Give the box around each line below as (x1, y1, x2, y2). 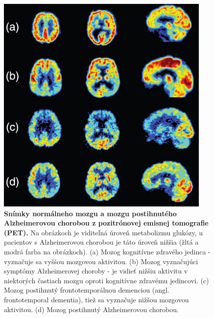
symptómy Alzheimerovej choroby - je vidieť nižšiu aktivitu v (4, 266, 188, 276)
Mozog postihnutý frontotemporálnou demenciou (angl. (4, 285, 169, 295)
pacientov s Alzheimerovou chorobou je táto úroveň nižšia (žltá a (4, 237, 199, 247)
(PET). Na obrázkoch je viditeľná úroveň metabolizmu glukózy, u (4, 227, 203, 237)
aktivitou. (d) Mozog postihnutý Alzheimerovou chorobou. (4, 304, 179, 314)
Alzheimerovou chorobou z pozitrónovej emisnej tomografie (4, 218, 209, 228)
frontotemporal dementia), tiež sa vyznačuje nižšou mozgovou (4, 294, 189, 304)
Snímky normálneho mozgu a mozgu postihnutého (4, 208, 177, 218)
